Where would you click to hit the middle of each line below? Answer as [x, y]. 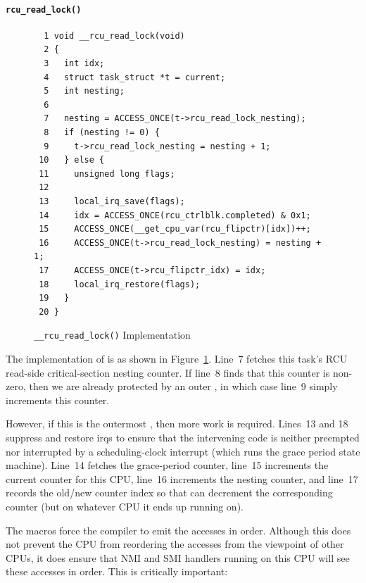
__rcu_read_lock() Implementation [112, 335]
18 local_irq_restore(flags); [120, 284]
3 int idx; [74, 64]
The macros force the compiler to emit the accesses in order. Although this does [178, 530]
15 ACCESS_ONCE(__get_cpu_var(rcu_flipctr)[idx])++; [175, 229]
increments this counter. [58, 400]
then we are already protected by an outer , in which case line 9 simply [183, 386]
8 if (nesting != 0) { [102, 133]
